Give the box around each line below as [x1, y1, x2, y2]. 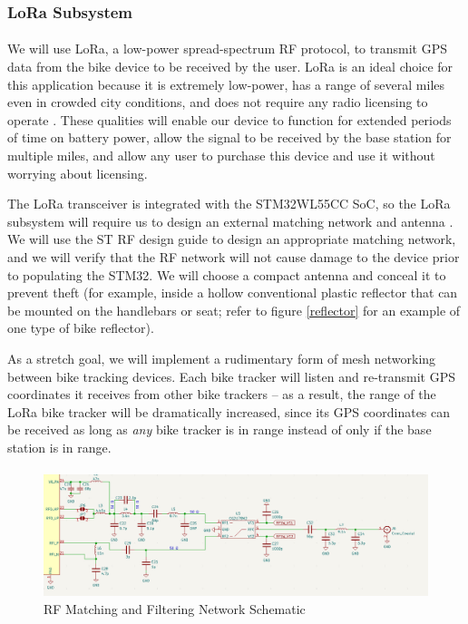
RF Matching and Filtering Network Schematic [44, 599, 306, 618]
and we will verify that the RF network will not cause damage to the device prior [7, 247, 460, 266]
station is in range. [7, 437, 112, 456]
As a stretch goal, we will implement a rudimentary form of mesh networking [7, 348, 436, 367]
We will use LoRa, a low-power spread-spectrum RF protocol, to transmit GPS [7, 39, 447, 58]
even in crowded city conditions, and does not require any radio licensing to [7, 93, 428, 112]
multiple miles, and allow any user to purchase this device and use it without [7, 146, 435, 164]
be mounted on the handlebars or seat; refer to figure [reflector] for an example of [7, 300, 461, 319]
